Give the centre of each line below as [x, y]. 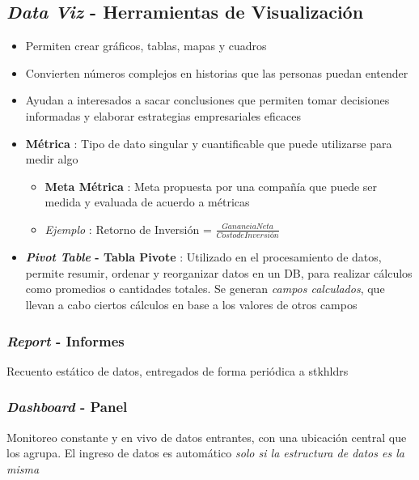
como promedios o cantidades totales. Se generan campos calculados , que [205, 289]
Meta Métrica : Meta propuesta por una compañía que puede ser [211, 186]
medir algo [52, 159]
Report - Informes [66, 340]
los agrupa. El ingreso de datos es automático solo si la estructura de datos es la [205, 453]
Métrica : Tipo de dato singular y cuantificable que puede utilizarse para [209, 143]
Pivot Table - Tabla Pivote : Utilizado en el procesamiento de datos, [203, 257]
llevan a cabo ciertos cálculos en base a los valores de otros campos [191, 305]
